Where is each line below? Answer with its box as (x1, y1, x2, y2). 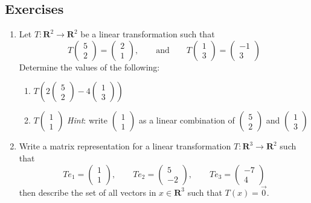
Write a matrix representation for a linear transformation (19, 140, 231, 152)
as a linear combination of (139, 114, 235, 126)
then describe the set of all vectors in (19, 186, 156, 198)
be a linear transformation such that (80, 28, 215, 40)
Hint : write (67, 114, 108, 126)
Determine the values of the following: (19, 60, 160, 73)
